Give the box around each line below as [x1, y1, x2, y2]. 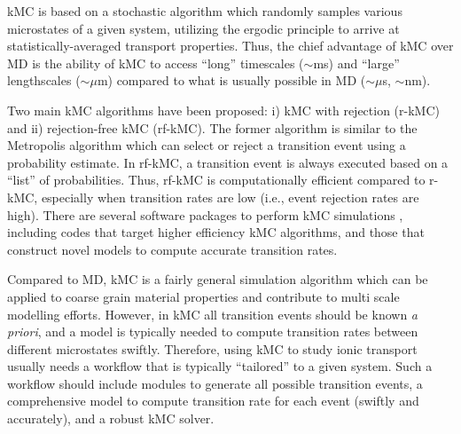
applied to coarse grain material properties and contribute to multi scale [7, 287, 400, 305]
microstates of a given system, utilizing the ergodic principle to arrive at [7, 19, 400, 37]
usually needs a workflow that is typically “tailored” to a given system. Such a [7, 357, 433, 375]
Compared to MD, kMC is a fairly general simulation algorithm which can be [7, 270, 428, 288]
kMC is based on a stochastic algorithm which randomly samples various [7, 2, 402, 20]
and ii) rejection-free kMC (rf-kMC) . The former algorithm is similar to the [7, 118, 418, 137]
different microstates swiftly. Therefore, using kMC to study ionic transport [7, 339, 418, 358]
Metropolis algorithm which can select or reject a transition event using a [7, 136, 406, 154]
